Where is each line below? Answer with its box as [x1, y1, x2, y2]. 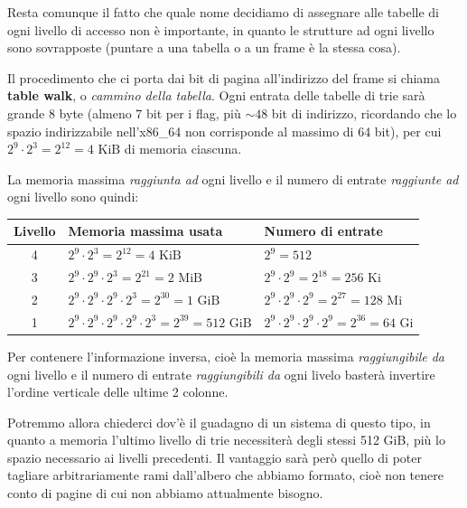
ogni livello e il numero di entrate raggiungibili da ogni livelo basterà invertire [7, 364, 435, 383]
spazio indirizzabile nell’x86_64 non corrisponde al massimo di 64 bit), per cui [7, 121, 442, 140]
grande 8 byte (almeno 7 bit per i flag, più [7, 103, 241, 122]
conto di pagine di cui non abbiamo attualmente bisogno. [7, 484, 323, 503]
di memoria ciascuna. [124, 139, 242, 158]
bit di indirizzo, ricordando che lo [271, 103, 457, 122]
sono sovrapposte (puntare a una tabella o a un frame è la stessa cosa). [7, 38, 401, 57]
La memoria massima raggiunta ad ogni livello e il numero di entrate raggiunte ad [7, 169, 459, 188]
